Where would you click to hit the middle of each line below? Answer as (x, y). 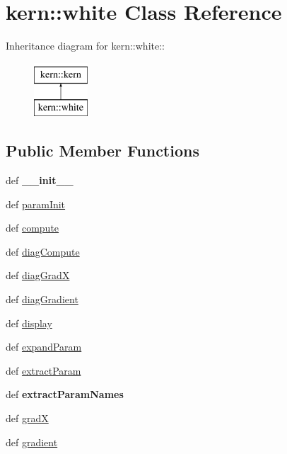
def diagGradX (38, 275)
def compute (33, 228)
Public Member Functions (102, 151)
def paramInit (36, 204)
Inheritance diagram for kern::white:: (85, 46)
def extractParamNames (65, 394)
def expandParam (44, 347)
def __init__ (40, 180)
